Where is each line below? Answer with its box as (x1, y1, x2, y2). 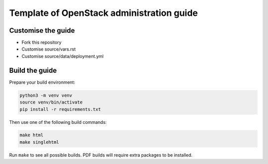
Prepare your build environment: (9, 79, 75, 85)
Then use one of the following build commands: (9, 119, 107, 125)
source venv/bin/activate (19, 100, 83, 105)
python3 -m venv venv (19, 92, 72, 98)
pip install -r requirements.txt (19, 107, 101, 112)
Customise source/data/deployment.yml (21, 53, 104, 59)
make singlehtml (19, 139, 60, 145)
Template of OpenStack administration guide (9, 7, 198, 18)
